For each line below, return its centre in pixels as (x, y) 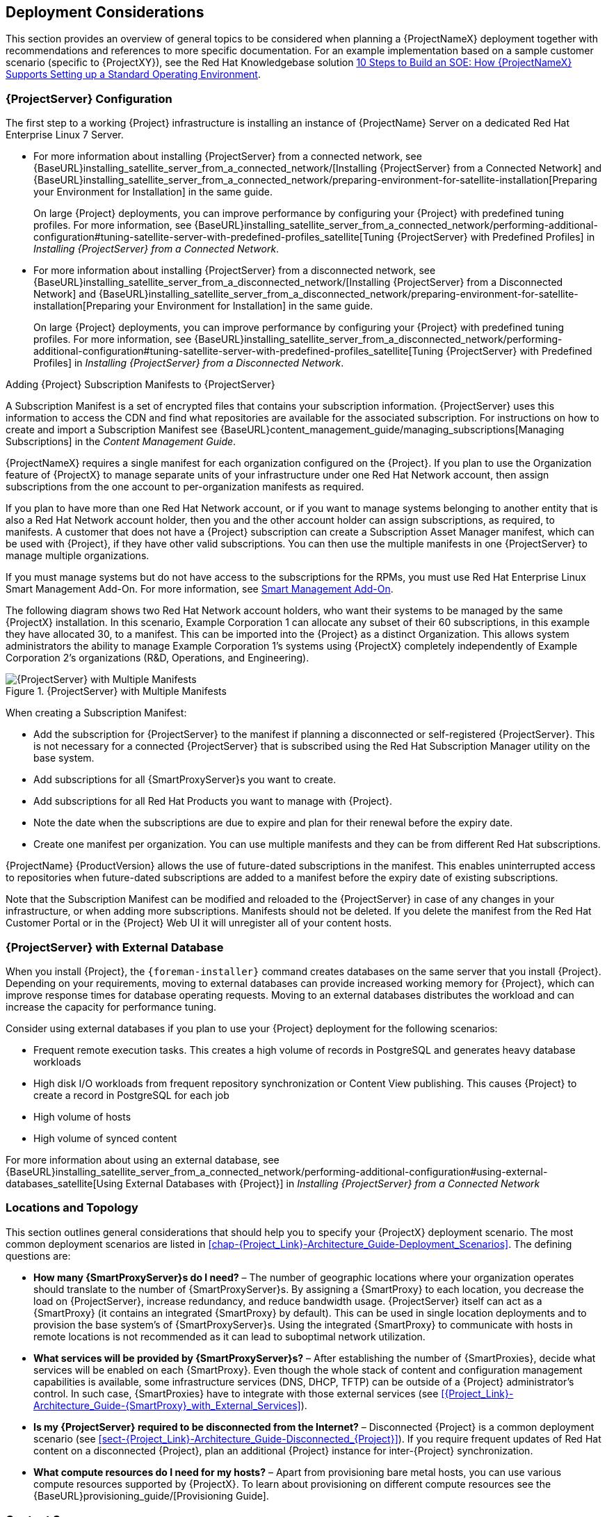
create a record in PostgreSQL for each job (131, 1095)
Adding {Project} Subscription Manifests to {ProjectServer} (140, 385)
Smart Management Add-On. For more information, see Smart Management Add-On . (200, 589)
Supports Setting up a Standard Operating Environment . (133, 74)
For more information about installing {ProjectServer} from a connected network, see (228, 156)
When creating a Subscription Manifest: (96, 713)
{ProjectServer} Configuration (89, 98)
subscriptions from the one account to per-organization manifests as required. (185, 487)
